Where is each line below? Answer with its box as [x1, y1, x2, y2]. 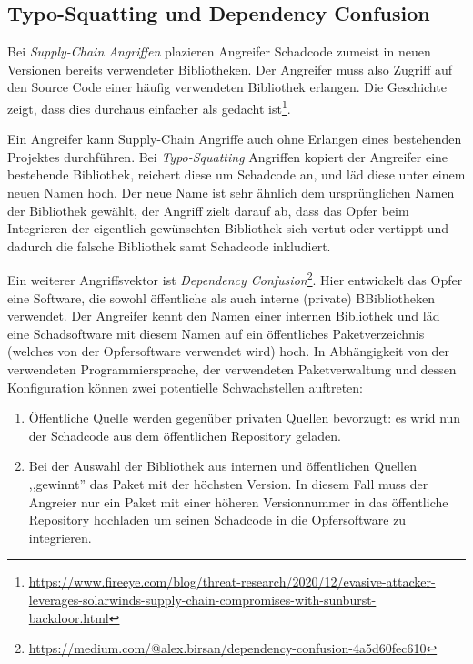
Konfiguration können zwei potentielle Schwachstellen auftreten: [7, 377, 364, 396]
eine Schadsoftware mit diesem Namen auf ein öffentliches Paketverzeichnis [7, 323, 425, 342]
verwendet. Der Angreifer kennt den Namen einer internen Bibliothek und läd [7, 306, 440, 325]
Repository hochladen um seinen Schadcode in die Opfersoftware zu [28, 510, 407, 529]
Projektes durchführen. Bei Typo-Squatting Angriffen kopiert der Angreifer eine [7, 147, 448, 166]
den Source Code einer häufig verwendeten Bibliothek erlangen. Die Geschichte [7, 77, 447, 97]
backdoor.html [28, 608, 109, 627]
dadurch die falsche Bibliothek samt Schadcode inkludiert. [7, 236, 331, 255]
